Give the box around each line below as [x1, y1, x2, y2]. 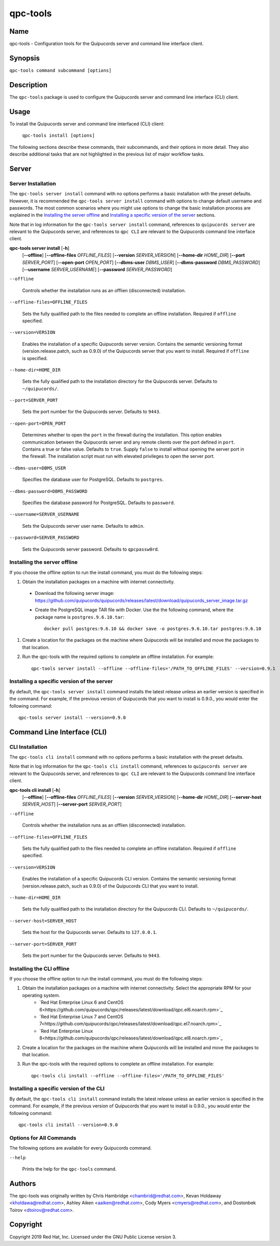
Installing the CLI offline [9, 965, 70, 972]
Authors [9, 1179, 36, 1188]
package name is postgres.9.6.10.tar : [35, 614, 125, 620]
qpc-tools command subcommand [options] [9, 67, 112, 73]
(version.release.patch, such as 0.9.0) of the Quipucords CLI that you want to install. [22, 882, 199, 889]
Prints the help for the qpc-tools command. [22, 1165, 117, 1172]
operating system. [22, 992, 61, 998]
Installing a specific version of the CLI [9, 1085, 105, 1092]
